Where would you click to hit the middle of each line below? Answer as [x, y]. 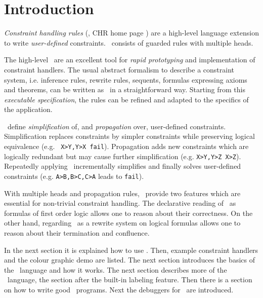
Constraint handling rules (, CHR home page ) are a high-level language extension [131, 33]
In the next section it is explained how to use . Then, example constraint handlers [131, 250]
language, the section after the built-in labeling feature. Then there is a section [130, 280]
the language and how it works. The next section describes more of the [116, 269]
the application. [28, 109]
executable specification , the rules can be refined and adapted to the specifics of [126, 99]
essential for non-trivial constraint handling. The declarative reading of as [120, 203]
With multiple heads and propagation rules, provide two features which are [122, 193]
